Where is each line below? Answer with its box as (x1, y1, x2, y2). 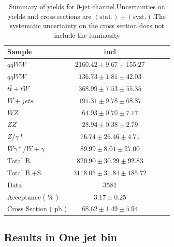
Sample (7, 46, 32, 57)
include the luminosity (54, 30, 120, 40)
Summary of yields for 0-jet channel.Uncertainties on (9, 1, 165, 11)
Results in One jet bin (4, 229, 117, 244)
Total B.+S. (7, 167, 43, 177)
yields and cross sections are (8, 11, 92, 21)
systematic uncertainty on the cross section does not (10, 20, 164, 31)
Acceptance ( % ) (7, 191, 58, 201)
